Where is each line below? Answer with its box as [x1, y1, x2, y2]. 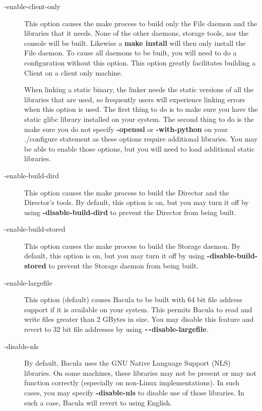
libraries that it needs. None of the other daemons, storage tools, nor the [24, 28, 249, 38]
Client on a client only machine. [24, 67, 123, 78]
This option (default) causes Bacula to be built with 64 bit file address [24, 294, 242, 305]
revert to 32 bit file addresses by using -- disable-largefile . [24, 324, 209, 334]
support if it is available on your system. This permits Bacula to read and [24, 304, 252, 314]
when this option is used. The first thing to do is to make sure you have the [24, 104, 258, 114]
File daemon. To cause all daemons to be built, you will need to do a [24, 47, 237, 58]
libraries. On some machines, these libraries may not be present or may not [24, 367, 256, 378]
